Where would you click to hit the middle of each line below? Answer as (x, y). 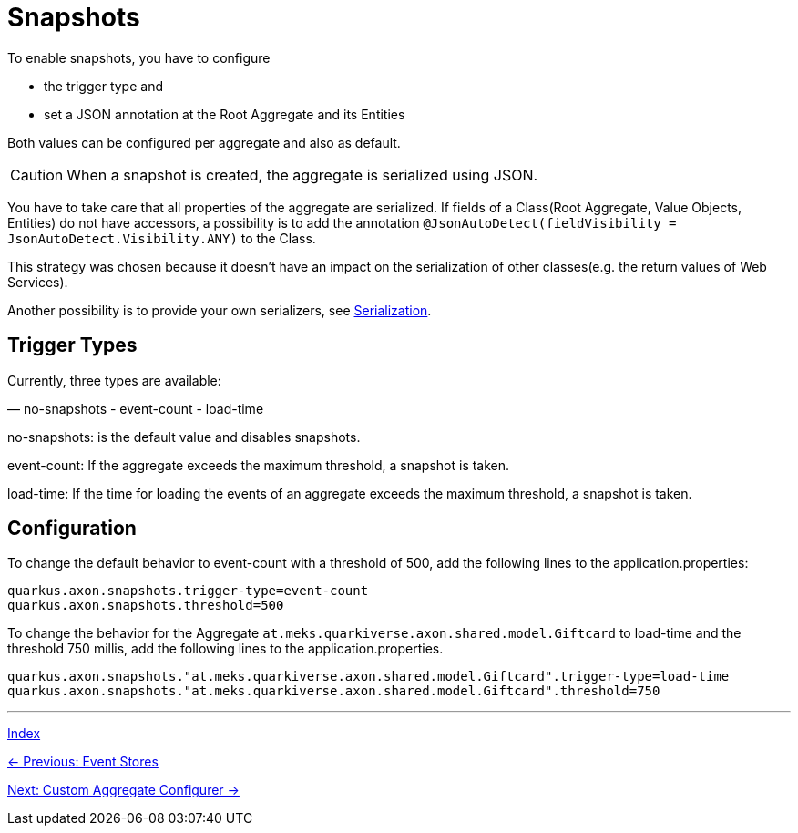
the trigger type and (103, 86)
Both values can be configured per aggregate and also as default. (204, 142)
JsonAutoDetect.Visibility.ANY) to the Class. (162, 238)
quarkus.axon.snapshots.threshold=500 (146, 606)
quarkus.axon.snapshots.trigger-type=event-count (188, 591)
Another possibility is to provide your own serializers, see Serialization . (220, 310)
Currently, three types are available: (114, 380)
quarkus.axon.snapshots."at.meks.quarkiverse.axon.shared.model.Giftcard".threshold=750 (334, 691)
